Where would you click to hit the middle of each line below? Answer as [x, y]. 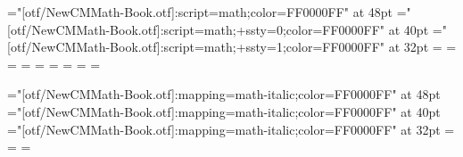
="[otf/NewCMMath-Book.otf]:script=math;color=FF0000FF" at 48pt [200, 12]
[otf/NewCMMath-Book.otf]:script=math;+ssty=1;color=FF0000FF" [196, 47]
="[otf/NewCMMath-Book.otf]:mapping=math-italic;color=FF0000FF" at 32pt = [231, 129]
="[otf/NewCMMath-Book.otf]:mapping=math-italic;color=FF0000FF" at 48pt [224, 94]
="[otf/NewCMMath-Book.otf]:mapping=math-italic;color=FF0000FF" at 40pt [224, 111]
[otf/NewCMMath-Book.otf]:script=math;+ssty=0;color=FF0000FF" [196, 29]
